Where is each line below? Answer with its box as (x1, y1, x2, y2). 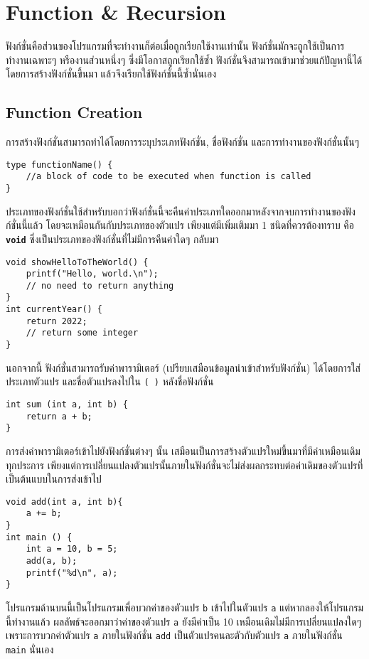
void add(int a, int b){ (6, 496, 123, 507)
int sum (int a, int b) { (6, 400, 128, 410)
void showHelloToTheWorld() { (6, 257, 149, 267)
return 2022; (26, 316, 87, 326)
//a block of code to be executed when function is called (26, 171, 311, 182)
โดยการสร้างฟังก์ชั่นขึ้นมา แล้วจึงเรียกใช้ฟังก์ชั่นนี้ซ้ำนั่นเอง (6, 66, 217, 81)
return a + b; (26, 411, 92, 422)
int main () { (6, 532, 73, 542)
